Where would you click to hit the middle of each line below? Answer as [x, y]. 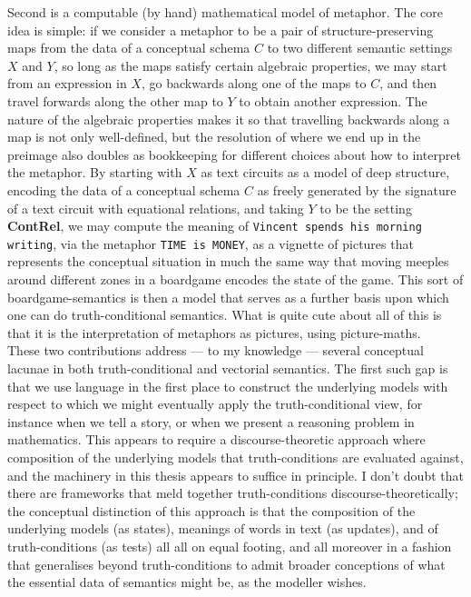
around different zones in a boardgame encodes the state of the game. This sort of [235, 279]
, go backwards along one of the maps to [254, 83]
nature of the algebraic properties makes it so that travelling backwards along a [229, 119]
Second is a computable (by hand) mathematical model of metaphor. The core [226, 12]
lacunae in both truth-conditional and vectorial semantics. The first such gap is [228, 368]
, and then [408, 83]
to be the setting [366, 208]
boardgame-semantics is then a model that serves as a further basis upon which [228, 297]
